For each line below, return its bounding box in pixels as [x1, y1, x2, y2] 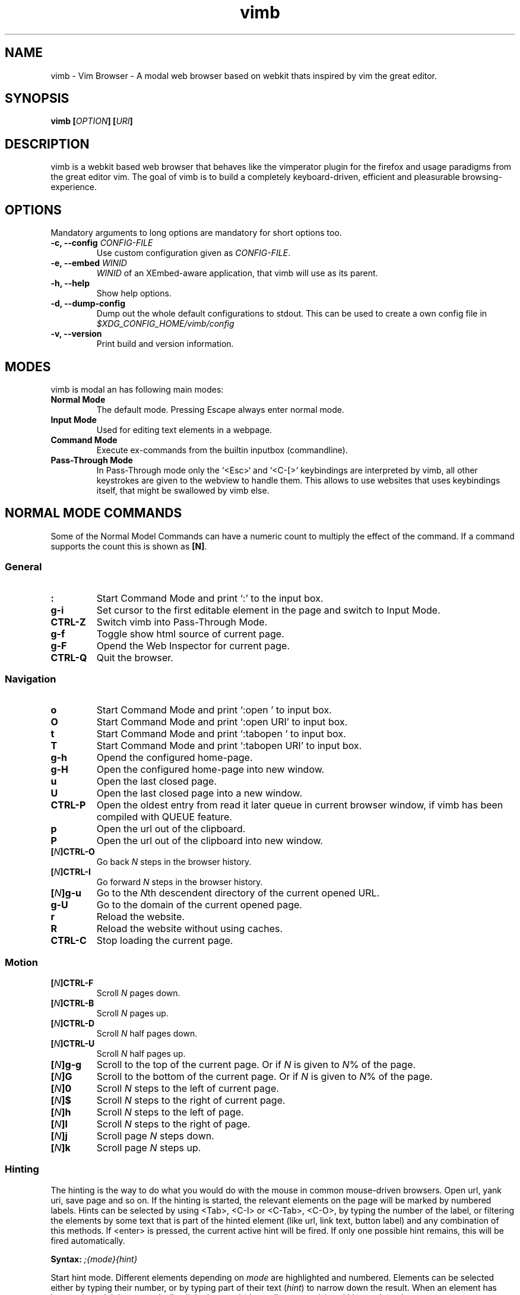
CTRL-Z [50, 615, 86, 628]
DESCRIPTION [5, 136, 90, 151]
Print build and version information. [96, 339, 234, 349]
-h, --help [50, 278, 90, 289]
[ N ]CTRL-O [50, 847, 95, 857]
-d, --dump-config [50, 298, 125, 309]
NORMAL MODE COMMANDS [5, 506, 182, 521]
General [5, 561, 42, 573]
